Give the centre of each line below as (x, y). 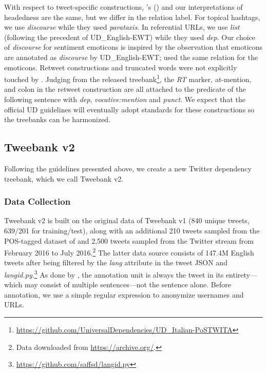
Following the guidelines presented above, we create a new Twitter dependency (128, 168)
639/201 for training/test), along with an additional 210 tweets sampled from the (132, 230)
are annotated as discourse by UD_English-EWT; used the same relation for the (131, 57)
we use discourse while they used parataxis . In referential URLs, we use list (122, 27)
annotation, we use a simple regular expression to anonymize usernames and (124, 294)
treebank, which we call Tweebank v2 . (64, 178)
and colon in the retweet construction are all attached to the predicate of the (125, 89)
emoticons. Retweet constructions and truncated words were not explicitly (121, 67)
